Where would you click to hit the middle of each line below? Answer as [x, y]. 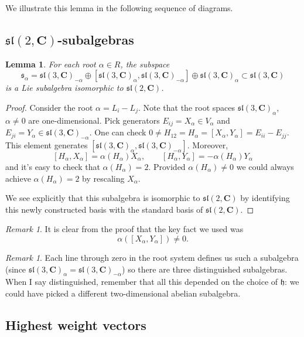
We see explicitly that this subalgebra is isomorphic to [103, 198]
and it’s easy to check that [53, 167]
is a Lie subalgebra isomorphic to [64, 88]
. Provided [167, 167]
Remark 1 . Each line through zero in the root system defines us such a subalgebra [152, 257]
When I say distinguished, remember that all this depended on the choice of [142, 282]
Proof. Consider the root [49, 107]
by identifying [265, 198]
